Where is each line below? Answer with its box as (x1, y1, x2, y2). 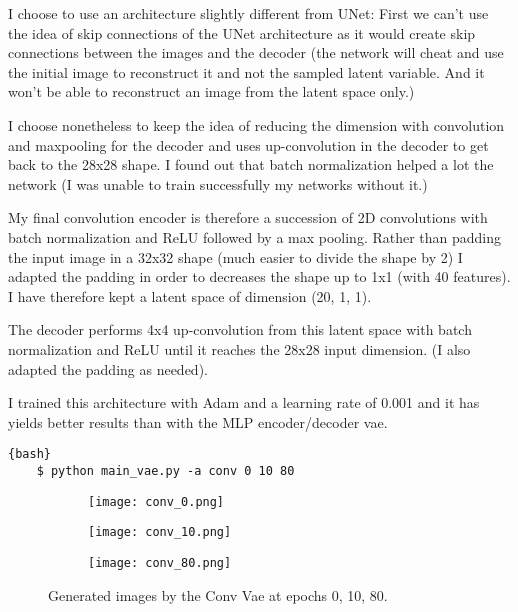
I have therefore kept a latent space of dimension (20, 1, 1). (8, 285, 372, 306)
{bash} (8, 447, 51, 462)
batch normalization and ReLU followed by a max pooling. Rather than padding (8, 226, 502, 247)
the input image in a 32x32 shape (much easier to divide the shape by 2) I (8, 246, 463, 267)
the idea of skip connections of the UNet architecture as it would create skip (8, 22, 476, 43)
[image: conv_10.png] (88, 525, 232, 540)
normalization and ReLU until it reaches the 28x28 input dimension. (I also (8, 338, 471, 359)
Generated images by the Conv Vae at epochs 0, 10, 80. (48, 584, 388, 605)
